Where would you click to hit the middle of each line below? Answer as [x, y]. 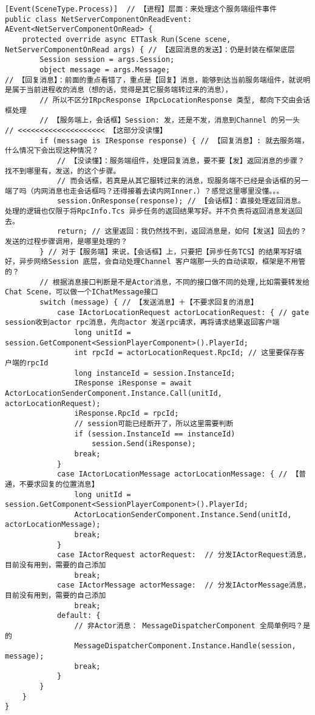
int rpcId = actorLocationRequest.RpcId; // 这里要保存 [186, 353]
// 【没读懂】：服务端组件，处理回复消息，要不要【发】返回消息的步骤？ [181, 161]
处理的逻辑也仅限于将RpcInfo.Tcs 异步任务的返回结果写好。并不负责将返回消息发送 [150, 212]
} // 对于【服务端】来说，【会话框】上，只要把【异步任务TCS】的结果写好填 [171, 252]
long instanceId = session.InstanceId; [155, 373]
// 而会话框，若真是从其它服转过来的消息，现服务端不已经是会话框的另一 [182, 181]
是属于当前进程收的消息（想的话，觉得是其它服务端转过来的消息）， [119, 90]
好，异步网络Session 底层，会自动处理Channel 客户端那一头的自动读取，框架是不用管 [155, 262]
